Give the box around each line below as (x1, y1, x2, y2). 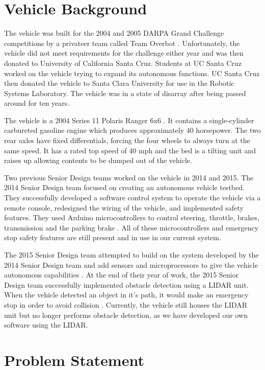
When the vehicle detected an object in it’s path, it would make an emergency (4, 289, 249, 300)
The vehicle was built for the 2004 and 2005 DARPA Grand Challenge (4, 28, 224, 38)
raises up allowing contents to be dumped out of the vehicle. (4, 155, 192, 166)
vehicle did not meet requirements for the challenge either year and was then (4, 48, 244, 58)
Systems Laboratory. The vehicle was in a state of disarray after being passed (4, 87, 246, 98)
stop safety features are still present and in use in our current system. (4, 232, 221, 243)
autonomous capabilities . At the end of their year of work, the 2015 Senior (4, 269, 238, 280)
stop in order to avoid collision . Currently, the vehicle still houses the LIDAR (4, 299, 248, 310)
